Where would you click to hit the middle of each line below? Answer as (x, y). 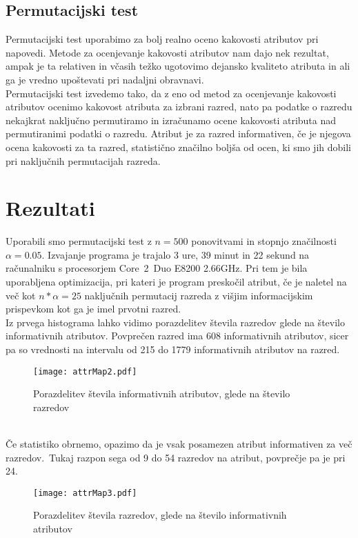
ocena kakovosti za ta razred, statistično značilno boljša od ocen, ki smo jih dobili (178, 147)
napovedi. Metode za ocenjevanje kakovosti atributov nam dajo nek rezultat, (167, 52)
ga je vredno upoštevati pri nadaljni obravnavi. (105, 79)
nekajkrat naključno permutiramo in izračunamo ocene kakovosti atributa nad (171, 120)
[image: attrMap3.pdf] (85, 493)
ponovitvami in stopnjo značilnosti (264, 241)
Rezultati (50, 208)
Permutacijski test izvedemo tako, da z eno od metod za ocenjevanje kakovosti (171, 93)
